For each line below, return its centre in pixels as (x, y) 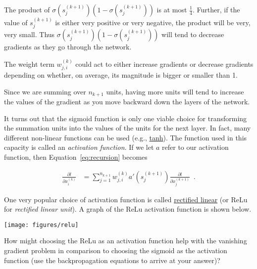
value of (16, 22)
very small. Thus (29, 34)
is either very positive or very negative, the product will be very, (153, 22)
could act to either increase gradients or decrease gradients (164, 64)
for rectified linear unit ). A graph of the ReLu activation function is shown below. (128, 209)
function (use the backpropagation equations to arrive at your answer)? (112, 260)
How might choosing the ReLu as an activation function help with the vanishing (126, 241)
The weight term (29, 64)
